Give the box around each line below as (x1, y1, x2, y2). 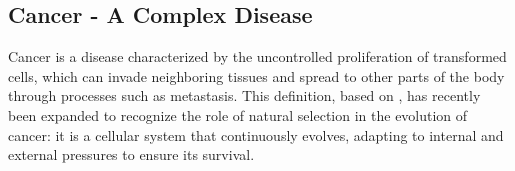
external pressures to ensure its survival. (8, 144, 255, 165)
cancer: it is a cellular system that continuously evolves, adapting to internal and (8, 124, 504, 145)
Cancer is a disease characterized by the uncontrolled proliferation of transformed (8, 46, 507, 67)
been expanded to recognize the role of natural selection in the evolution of (8, 104, 468, 125)
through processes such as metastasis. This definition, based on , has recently (8, 85, 481, 106)
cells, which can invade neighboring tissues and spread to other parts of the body (8, 65, 505, 86)
